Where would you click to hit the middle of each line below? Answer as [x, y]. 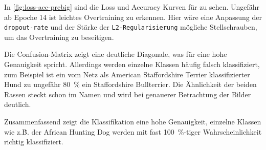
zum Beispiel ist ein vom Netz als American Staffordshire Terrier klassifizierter [127, 74]
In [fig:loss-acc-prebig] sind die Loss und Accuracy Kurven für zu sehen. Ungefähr [132, 7]
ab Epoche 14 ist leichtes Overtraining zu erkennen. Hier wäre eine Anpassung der [133, 17]
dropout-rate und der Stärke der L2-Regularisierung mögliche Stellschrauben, [131, 27]
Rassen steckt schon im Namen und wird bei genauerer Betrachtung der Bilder [128, 94]
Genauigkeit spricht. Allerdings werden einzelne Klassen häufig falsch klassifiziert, [132, 64]
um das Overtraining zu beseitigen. [59, 37]
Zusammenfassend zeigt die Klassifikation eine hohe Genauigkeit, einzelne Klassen [133, 121]
